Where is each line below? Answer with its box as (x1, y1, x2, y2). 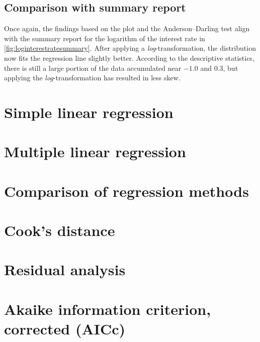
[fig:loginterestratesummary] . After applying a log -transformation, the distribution (4, 43, 256, 53)
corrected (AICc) (4, 318, 126, 339)
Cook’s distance (4, 220, 115, 241)
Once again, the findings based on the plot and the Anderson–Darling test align (4, 23, 250, 34)
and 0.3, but (200, 62, 238, 73)
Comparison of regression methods (4, 180, 249, 201)
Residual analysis (4, 259, 126, 280)
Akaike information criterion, (4, 298, 211, 319)
